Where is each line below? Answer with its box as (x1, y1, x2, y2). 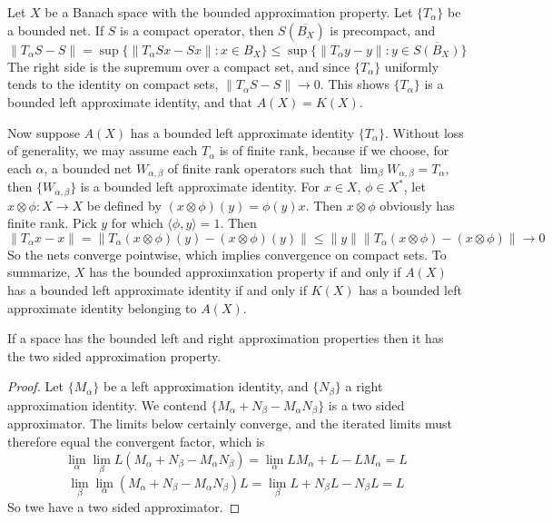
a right (345, 377, 383, 396)
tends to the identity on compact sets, (7, 74, 219, 94)
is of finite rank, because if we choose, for (219, 141, 449, 160)
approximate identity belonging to (7, 298, 197, 317)
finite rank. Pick (7, 213, 97, 232)
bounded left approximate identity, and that (7, 93, 252, 111)
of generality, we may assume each (7, 141, 198, 160)
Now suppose (7, 123, 80, 142)
